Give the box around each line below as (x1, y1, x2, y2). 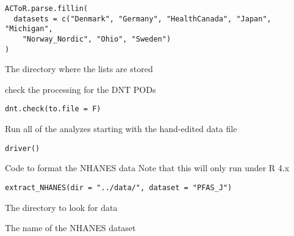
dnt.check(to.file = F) (5, 105, 101, 114)
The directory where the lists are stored (5, 62, 153, 75)
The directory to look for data (5, 201, 118, 213)
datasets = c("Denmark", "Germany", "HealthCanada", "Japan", (13, 14, 271, 23)
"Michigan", (5, 24, 53, 34)
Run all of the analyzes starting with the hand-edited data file (5, 122, 237, 135)
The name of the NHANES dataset (5, 221, 136, 234)
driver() (5, 144, 40, 153)
